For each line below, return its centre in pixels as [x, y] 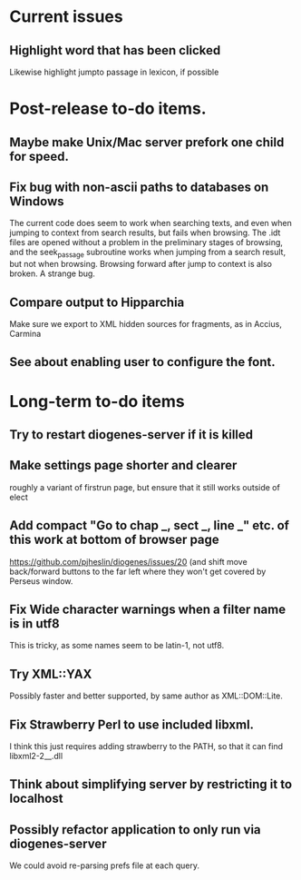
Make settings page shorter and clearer [123, 465]
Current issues [67, 17]
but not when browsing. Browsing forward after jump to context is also [141, 264]
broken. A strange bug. [52, 273]
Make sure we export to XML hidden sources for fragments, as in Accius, [146, 324]
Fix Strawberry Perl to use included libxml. [132, 724]
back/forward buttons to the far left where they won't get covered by [138, 571]
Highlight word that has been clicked [115, 50]
